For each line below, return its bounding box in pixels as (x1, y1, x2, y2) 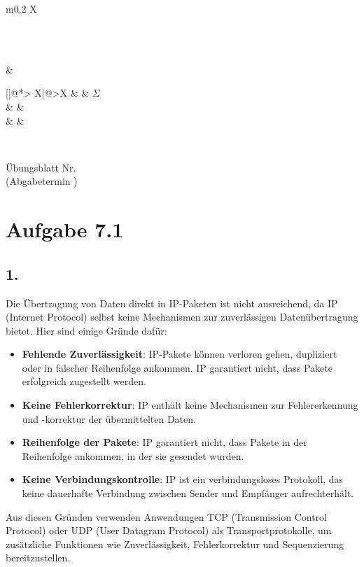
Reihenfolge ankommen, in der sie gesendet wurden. (22, 448, 244, 463)
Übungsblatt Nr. (6, 160, 76, 174)
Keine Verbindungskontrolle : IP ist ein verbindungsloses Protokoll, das (22, 472, 344, 486)
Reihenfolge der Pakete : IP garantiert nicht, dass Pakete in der (22, 435, 307, 449)
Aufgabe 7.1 (6, 215, 124, 244)
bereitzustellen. (6, 550, 71, 565)
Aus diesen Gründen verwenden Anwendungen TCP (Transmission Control (6, 509, 327, 524)
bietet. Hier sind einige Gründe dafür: (6, 323, 167, 337)
